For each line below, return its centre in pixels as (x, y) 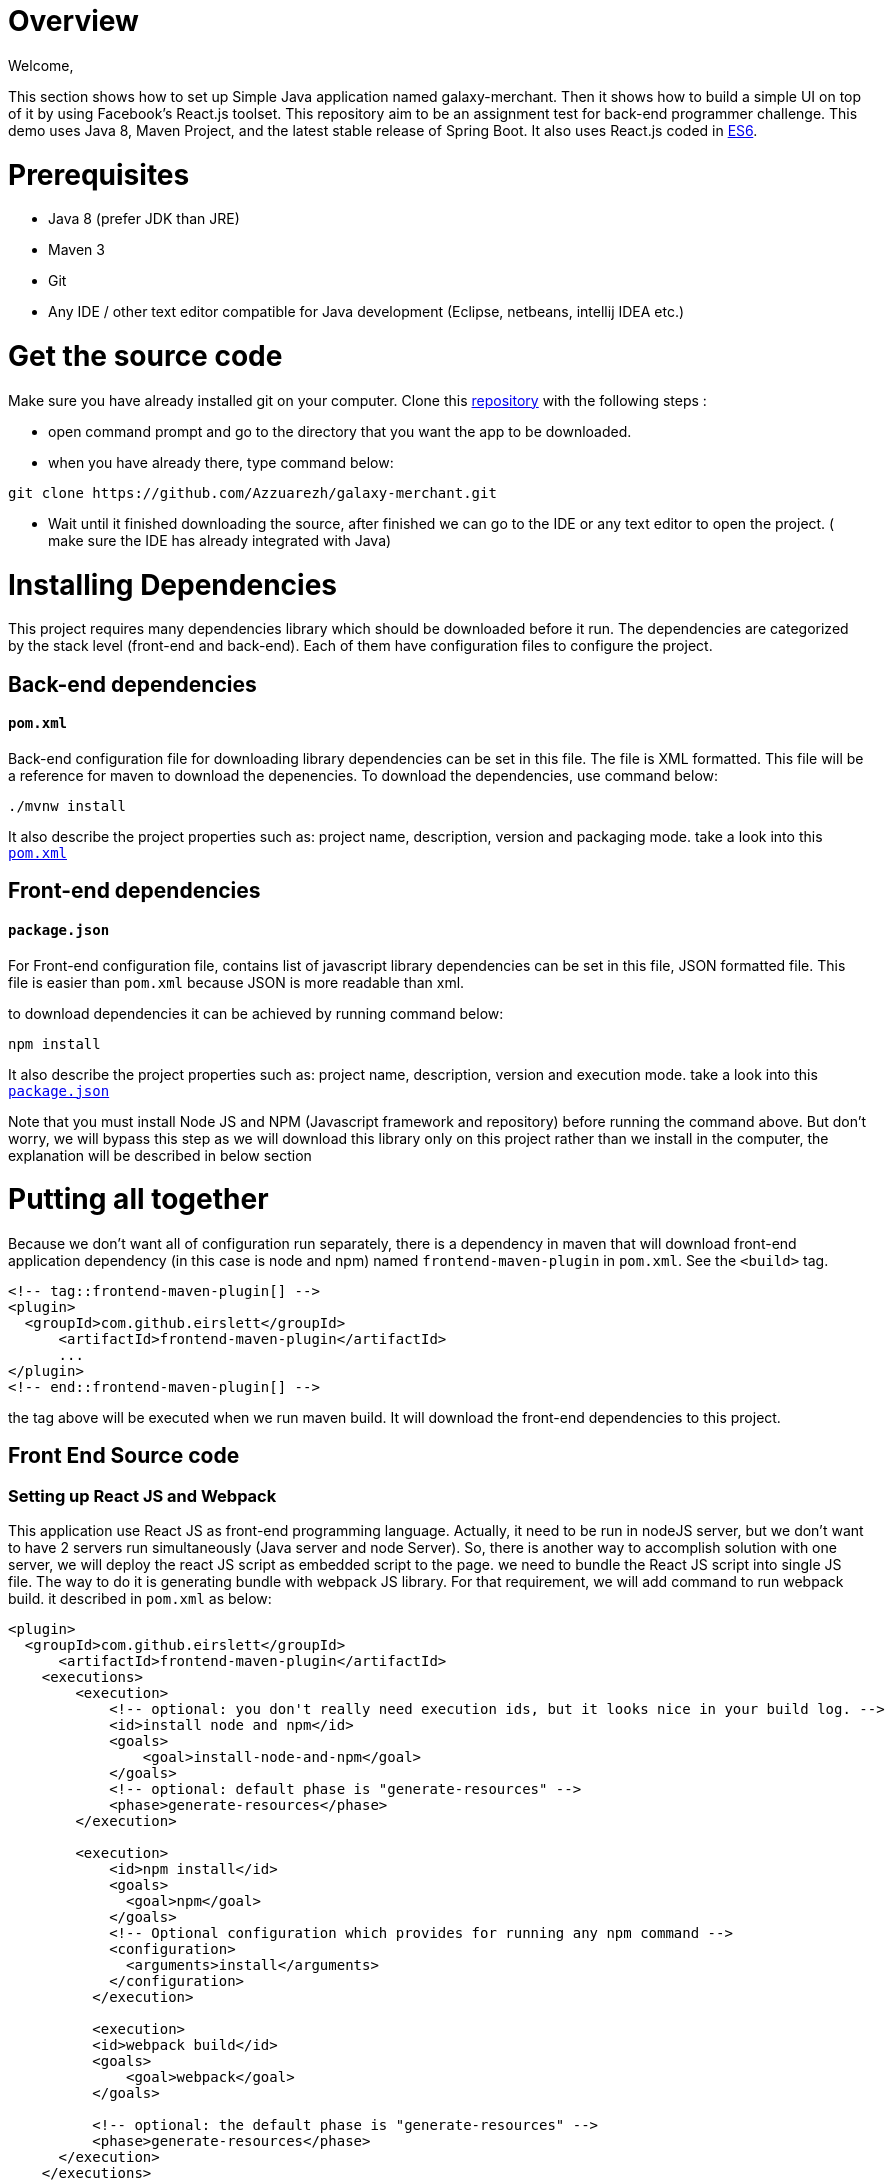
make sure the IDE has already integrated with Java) (220, 540)
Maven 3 (76, 250)
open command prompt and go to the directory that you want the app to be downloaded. (340, 431)
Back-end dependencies (132, 684)
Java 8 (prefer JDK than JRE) (144, 219)
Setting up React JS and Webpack (142, 1495)
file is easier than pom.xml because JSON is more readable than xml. (236, 982)
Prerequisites (99, 174)
